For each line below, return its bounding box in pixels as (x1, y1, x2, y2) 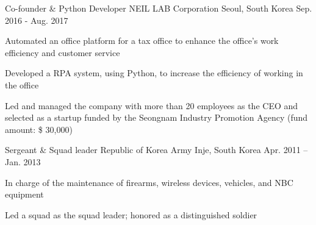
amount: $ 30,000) (5, 123, 73, 135)
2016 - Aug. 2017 (5, 13, 68, 26)
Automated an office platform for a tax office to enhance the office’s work (5, 34, 279, 47)
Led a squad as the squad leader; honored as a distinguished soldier (5, 208, 257, 221)
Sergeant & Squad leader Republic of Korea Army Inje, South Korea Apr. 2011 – (5, 143, 308, 156)
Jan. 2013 (5, 155, 41, 168)
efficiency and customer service (5, 46, 120, 59)
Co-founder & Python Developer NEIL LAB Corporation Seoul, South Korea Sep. (5, 2, 312, 14)
